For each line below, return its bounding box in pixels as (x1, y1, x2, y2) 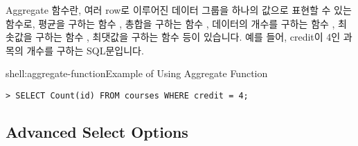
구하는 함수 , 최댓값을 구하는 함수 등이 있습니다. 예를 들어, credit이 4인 (35, 30, 341, 44)
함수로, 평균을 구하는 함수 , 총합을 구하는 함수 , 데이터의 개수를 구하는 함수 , (6, 16, 335, 30)
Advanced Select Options (6, 121, 188, 143)
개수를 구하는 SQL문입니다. (26, 43, 144, 57)
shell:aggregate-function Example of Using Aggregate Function (6, 66, 268, 81)
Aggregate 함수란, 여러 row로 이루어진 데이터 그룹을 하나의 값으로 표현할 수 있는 (6, 3, 352, 17)
